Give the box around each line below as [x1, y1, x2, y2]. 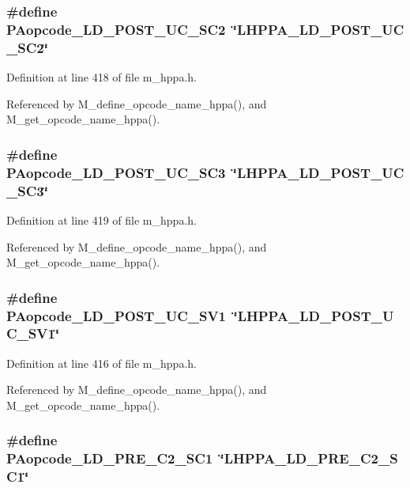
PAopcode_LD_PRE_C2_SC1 [6, 448, 213, 468]
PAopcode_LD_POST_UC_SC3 [6, 162, 226, 182]
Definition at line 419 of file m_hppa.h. [6, 211, 197, 228]
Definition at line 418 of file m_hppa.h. [6, 69, 197, 85]
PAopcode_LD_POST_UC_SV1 [6, 305, 227, 325]
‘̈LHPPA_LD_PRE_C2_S [220, 448, 398, 468]
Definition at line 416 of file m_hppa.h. [6, 354, 197, 371]
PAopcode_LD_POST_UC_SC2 [6, 19, 226, 39]
